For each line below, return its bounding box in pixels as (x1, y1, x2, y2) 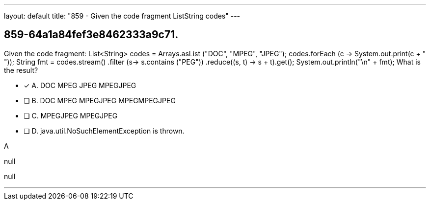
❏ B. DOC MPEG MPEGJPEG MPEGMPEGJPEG (24, 96, 176, 105)
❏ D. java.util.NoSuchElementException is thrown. (24, 126, 185, 135)
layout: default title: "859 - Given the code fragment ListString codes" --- (4, 12, 241, 20)
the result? (4, 66, 38, 74)
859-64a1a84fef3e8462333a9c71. (4, 28, 179, 41)
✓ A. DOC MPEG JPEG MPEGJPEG (24, 81, 136, 90)
